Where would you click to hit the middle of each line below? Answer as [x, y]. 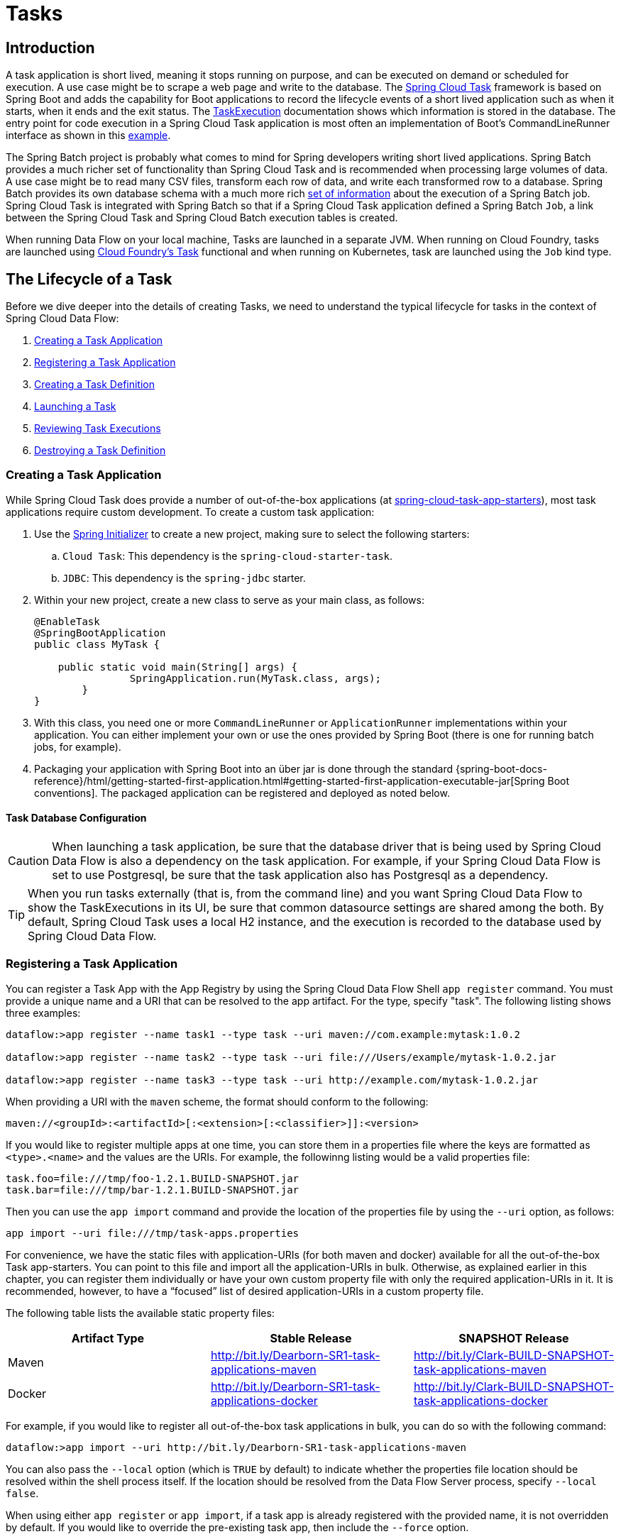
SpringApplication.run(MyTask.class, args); [255, 678]
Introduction [50, 48]
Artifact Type [108, 1338]
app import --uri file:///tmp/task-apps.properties [153, 1233]
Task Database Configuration [76, 818]
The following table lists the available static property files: [140, 1313]
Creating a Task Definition [95, 385]
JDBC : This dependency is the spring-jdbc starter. [184, 578]
